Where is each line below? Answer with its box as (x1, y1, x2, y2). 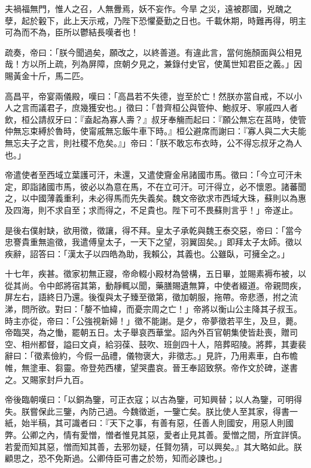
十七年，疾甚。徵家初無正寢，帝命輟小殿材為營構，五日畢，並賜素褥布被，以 (5, 267, 306, 280)
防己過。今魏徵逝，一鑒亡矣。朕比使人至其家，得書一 (88, 404, 298, 417)
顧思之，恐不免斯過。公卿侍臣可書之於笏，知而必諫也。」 (5, 452, 227, 464)
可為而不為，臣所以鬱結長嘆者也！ (5, 26, 139, 38)
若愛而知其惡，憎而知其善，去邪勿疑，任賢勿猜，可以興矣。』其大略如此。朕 (5, 440, 302, 452)
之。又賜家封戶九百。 (5, 373, 89, 385)
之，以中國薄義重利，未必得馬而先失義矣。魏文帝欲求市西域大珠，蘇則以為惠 (5, 192, 306, 204)
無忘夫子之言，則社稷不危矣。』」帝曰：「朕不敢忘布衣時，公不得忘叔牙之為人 (5, 136, 302, 149)
